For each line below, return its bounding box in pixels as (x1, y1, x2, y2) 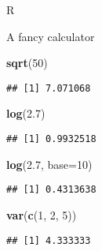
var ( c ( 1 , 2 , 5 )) (6, 206, 77, 223)
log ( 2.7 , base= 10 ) (6, 155, 93, 172)
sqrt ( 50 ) (6, 54, 48, 71)
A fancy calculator (6, 28, 95, 44)
